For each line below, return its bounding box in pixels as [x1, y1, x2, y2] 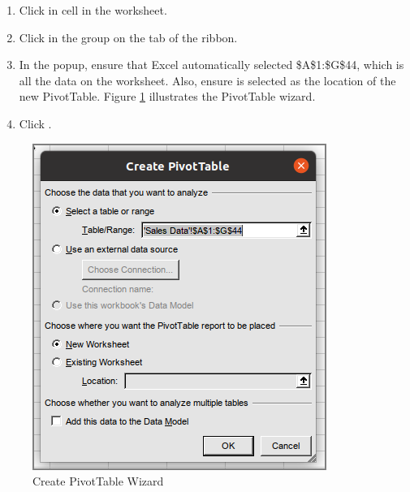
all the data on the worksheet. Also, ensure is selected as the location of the [19, 71, 396, 88]
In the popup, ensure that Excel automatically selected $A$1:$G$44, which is [19, 56, 404, 73]
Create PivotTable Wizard [32, 473, 164, 490]
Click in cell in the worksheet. [19, 2, 167, 18]
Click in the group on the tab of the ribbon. [19, 28, 238, 45]
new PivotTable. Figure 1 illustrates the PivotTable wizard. [19, 88, 316, 105]
